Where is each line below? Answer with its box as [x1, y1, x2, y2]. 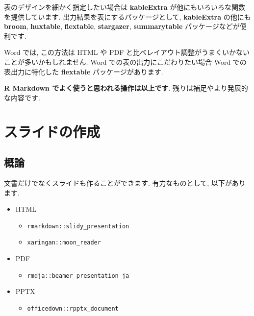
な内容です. [4, 92, 40, 102]
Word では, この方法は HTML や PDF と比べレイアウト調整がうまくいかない [4, 47, 250, 57]
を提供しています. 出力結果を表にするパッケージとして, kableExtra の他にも [4, 11, 251, 22]
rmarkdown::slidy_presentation [27, 222, 129, 230]
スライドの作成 [4, 121, 101, 141]
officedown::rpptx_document [27, 305, 119, 312]
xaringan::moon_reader [27, 239, 101, 246]
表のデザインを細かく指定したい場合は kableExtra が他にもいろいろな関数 [4, 2, 245, 12]
